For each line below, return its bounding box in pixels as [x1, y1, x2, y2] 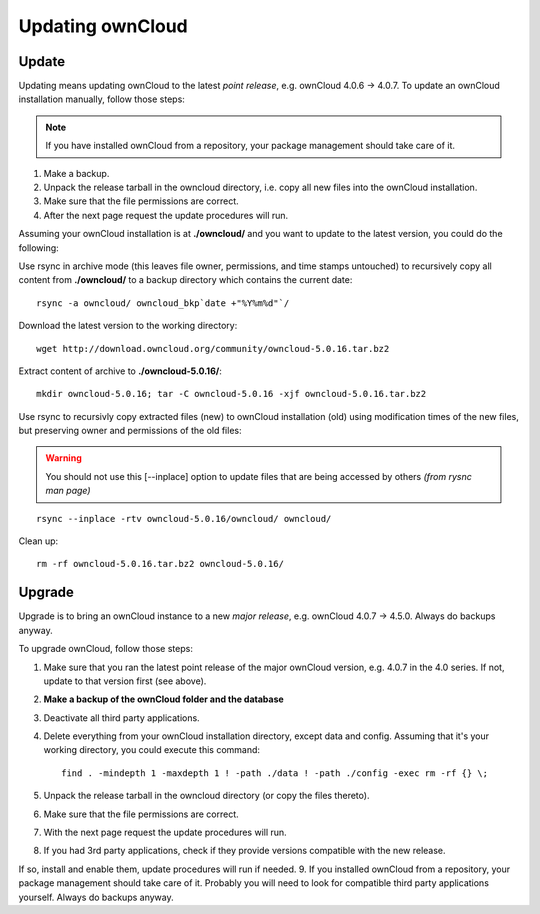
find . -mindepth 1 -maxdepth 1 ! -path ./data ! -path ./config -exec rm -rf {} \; [61, 767, 489, 779]
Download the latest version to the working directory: [18, 320, 238, 332]
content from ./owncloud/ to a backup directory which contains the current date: [18, 274, 353, 286]
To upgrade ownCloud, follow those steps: [18, 643, 194, 655]
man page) [45, 485, 91, 497]
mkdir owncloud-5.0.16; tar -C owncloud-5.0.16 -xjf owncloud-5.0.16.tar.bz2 [36, 388, 427, 400]
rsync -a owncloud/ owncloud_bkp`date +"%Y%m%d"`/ [36, 297, 290, 309]
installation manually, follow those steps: [18, 93, 185, 105]
